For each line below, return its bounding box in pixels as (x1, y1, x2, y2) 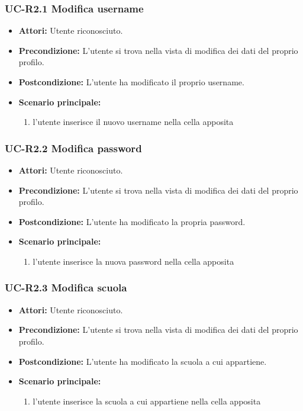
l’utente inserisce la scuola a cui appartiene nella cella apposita (33, 394, 261, 407)
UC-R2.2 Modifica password (5, 140, 142, 155)
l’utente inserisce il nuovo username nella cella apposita (33, 115, 234, 128)
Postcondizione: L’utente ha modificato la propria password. (18, 215, 246, 227)
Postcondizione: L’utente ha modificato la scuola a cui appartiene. (18, 355, 267, 367)
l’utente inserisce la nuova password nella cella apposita (33, 255, 234, 267)
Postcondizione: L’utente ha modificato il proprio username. (18, 76, 244, 88)
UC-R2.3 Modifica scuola (5, 280, 127, 295)
